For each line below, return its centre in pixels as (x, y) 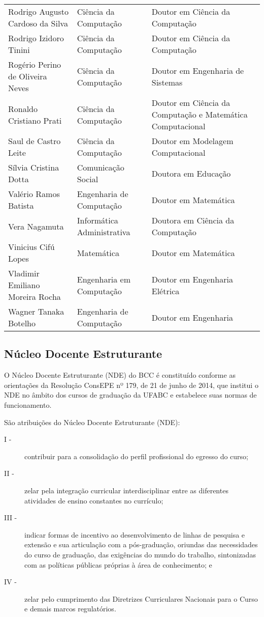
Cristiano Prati (35, 120)
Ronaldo (23, 108)
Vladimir (24, 273)
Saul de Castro (35, 141)
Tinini (19, 50)
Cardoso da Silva (38, 23)
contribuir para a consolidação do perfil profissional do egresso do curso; (136, 456)
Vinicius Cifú (31, 247)
